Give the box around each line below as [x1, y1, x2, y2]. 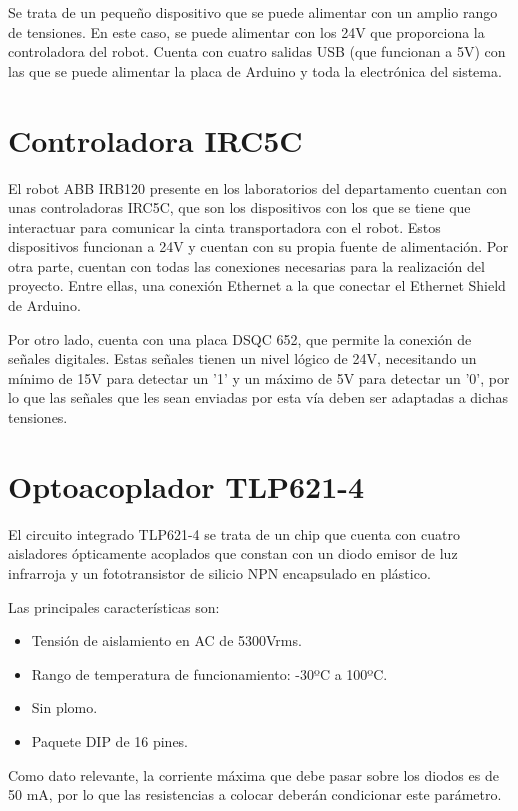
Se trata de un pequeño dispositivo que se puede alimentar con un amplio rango [8, 2, 498, 22]
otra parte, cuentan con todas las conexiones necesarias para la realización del [8, 255, 485, 276]
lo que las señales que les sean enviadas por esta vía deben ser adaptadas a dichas [8, 387, 509, 408]
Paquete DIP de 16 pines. [31, 730, 189, 751]
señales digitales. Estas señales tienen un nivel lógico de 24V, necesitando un [8, 348, 477, 369]
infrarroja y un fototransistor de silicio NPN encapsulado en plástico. [8, 562, 431, 583]
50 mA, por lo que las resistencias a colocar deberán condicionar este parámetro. [8, 784, 502, 805]
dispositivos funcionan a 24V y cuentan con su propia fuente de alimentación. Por [8, 236, 509, 257]
